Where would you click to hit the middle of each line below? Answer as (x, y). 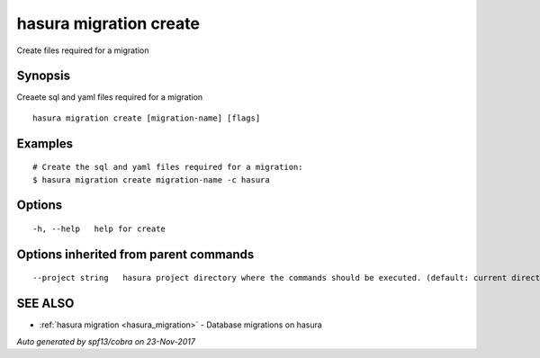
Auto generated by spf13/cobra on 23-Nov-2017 (106, 341)
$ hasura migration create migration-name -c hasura (151, 179)
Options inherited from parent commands (135, 254)
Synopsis (44, 76)
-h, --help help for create (99, 229)
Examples (45, 143)
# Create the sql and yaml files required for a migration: (168, 167)
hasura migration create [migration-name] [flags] (147, 118)
